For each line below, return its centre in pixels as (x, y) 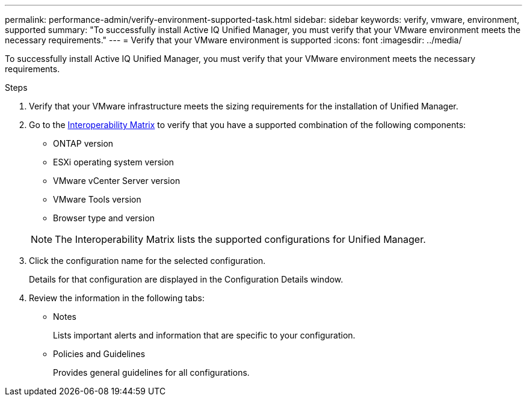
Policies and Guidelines (99, 354)
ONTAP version (83, 143)
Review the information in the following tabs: (117, 298)
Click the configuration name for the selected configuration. (147, 261)
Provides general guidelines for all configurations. (151, 372)
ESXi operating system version (114, 162)
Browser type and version (104, 218)
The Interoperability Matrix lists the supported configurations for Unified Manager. (240, 239)
